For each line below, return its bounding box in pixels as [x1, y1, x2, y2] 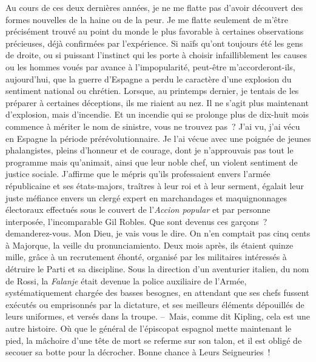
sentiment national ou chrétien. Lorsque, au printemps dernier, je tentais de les [5, 84, 299, 97]
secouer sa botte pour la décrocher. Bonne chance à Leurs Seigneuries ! [5, 346, 271, 358]
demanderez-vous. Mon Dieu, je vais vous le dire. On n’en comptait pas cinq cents [5, 227, 311, 240]
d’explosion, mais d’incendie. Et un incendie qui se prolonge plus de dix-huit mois [5, 108, 309, 121]
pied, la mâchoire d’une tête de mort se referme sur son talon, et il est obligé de [5, 334, 302, 346]
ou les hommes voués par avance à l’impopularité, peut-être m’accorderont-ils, [5, 60, 295, 73]
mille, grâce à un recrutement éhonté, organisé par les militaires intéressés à [5, 250, 287, 263]
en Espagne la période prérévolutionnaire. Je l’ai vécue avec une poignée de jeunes [5, 132, 311, 144]
